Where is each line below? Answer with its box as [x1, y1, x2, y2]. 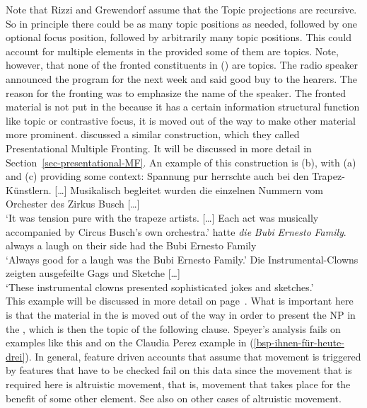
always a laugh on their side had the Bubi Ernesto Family [6, 238, 257, 253]
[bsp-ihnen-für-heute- [253, 335, 344, 350]
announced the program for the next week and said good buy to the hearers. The [6, 71, 357, 86]
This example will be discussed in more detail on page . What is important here [6, 293, 354, 308]
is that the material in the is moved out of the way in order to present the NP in [6, 307, 356, 322]
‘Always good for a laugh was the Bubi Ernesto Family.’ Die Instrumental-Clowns [6, 251, 359, 266]
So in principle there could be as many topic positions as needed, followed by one [6, 16, 357, 30]
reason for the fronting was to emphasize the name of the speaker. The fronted [6, 85, 346, 100]
